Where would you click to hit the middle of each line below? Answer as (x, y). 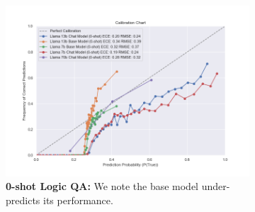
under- (216, 186)
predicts (23, 200)
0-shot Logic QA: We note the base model (102, 186)
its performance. (78, 200)
